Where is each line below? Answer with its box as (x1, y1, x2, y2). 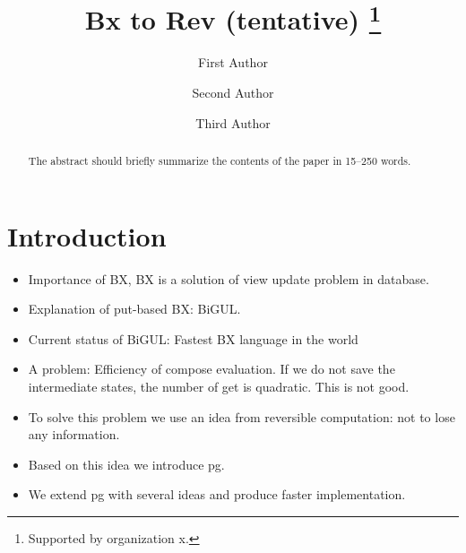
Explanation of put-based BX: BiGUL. (28, 299, 241, 318)
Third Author (195, 113, 271, 132)
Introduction (7, 217, 167, 254)
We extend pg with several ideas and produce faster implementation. (28, 485, 406, 504)
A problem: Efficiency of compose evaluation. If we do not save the (28, 359, 395, 378)
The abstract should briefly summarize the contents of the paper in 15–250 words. (28, 153, 411, 168)
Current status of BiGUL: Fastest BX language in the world (28, 329, 358, 348)
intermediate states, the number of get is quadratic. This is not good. (28, 377, 410, 395)
